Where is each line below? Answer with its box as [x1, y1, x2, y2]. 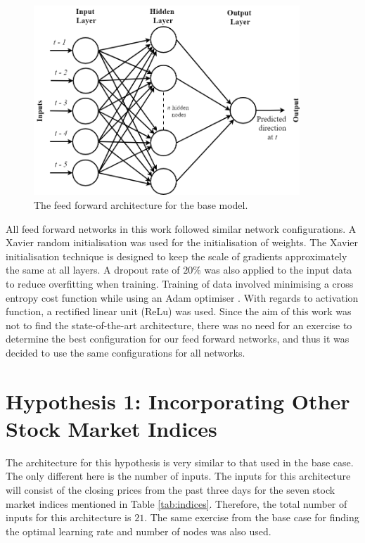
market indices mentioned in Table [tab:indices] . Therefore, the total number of [6, 496, 347, 511]
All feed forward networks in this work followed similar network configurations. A [6, 221, 357, 236]
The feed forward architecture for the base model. [34, 197, 248, 212]
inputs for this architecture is [6, 510, 132, 525]
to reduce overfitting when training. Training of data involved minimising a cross [6, 276, 354, 290]
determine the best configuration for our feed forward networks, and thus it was [6, 331, 350, 346]
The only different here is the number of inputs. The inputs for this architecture [6, 468, 351, 483]
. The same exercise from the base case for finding [144, 510, 359, 525]
